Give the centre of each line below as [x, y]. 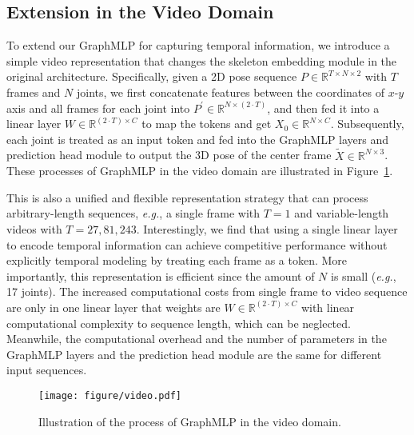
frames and [34, 92]
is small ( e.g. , [364, 275]
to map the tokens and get [207, 124]
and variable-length [342, 213]
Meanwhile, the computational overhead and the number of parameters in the [197, 339]
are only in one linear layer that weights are [113, 307]
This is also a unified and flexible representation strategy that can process [187, 197]
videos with [34, 228]
